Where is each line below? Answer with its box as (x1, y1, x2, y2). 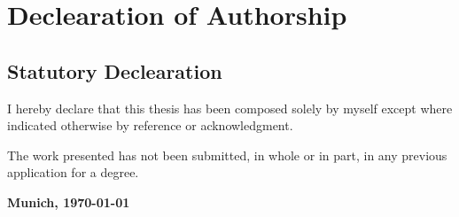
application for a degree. (7, 163, 139, 182)
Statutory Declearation (7, 57, 222, 84)
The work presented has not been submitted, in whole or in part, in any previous (7, 145, 447, 164)
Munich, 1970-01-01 (7, 192, 130, 211)
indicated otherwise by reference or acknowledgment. (7, 116, 293, 135)
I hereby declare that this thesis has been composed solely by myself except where (7, 98, 453, 117)
